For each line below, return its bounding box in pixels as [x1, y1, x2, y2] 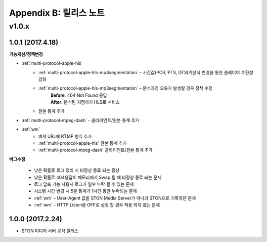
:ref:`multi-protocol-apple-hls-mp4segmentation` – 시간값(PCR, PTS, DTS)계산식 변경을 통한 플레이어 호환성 [38, 69, 253, 75]
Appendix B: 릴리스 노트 [9, 7, 105, 18]
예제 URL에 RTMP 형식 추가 [38, 133, 92, 139]
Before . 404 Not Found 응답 [50, 92, 107, 98]
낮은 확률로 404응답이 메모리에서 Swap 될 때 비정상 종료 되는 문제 [34, 174, 162, 180]
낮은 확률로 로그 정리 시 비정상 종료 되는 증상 [34, 167, 120, 173]
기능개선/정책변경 [9, 51, 43, 57]
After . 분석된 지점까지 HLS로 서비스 [50, 99, 120, 105]
